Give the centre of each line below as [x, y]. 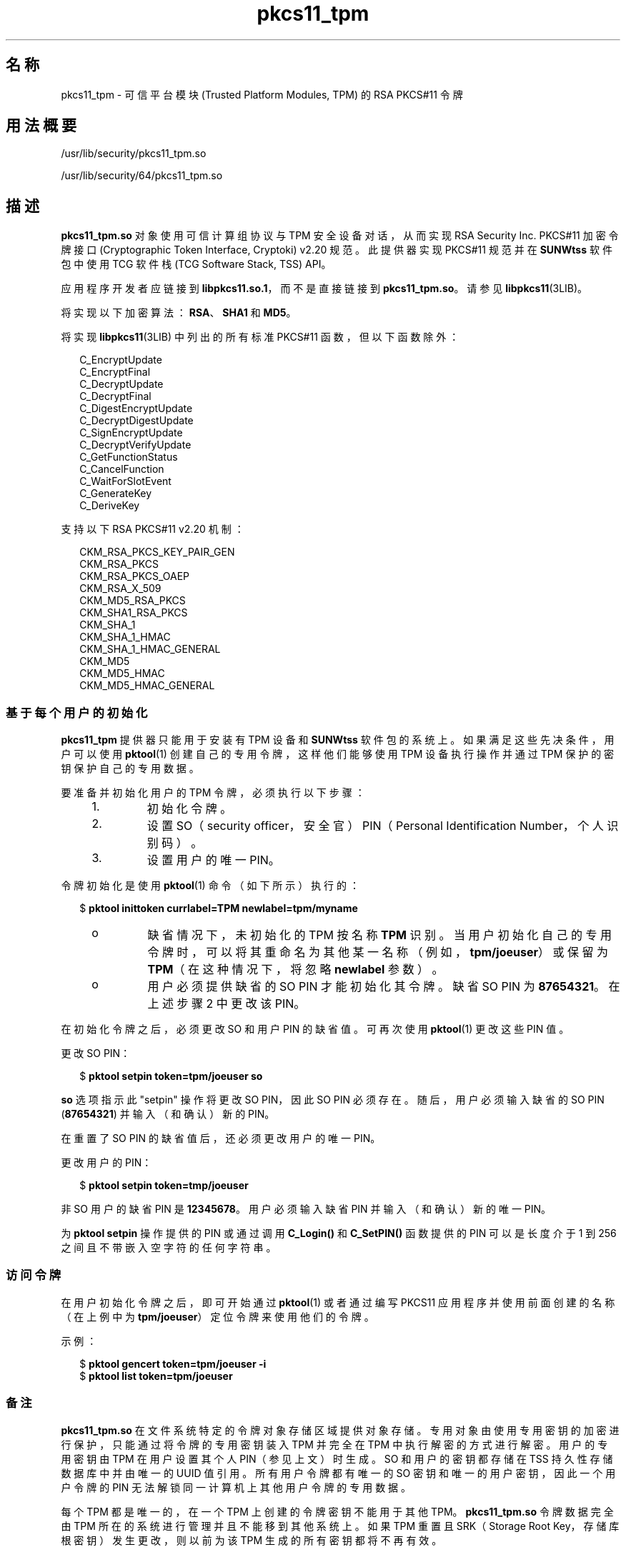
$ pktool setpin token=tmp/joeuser [164, 1186]
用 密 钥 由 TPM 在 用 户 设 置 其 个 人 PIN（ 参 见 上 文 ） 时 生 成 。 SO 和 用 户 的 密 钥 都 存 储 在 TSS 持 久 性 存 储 [337, 1458]
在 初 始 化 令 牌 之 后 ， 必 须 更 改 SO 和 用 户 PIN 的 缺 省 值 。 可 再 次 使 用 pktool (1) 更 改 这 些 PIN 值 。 [315, 1029]
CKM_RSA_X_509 [120, 589]
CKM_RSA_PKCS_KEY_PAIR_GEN [157, 552]
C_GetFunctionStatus [129, 457]
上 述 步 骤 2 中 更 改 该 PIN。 [227, 1004]
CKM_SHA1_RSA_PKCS [134, 613]
